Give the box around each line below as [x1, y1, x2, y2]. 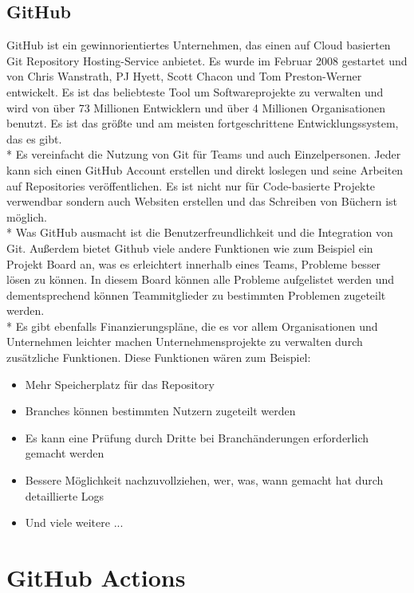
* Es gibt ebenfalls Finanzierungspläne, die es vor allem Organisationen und [6, 317, 378, 334]
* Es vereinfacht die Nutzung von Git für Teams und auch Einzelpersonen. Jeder [6, 146, 401, 163]
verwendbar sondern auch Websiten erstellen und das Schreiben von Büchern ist [6, 193, 398, 210]
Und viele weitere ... [25, 514, 124, 531]
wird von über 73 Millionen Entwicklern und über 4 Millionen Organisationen [6, 99, 386, 116]
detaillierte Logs [25, 487, 104, 504]
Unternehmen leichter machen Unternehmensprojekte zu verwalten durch [6, 333, 363, 350]
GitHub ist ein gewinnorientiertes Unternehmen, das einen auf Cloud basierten [6, 37, 391, 53]
